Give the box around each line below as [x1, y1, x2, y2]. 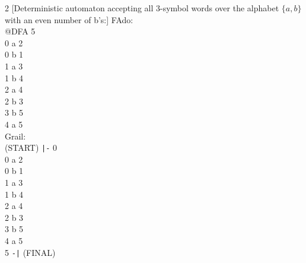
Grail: [5, 129, 26, 142]
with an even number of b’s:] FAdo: [5, 13, 133, 26]
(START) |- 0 [5, 141, 58, 154]
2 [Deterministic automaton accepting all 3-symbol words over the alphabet [5, 2, 279, 14]
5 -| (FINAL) [5, 246, 56, 258]
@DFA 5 [5, 25, 36, 37]
